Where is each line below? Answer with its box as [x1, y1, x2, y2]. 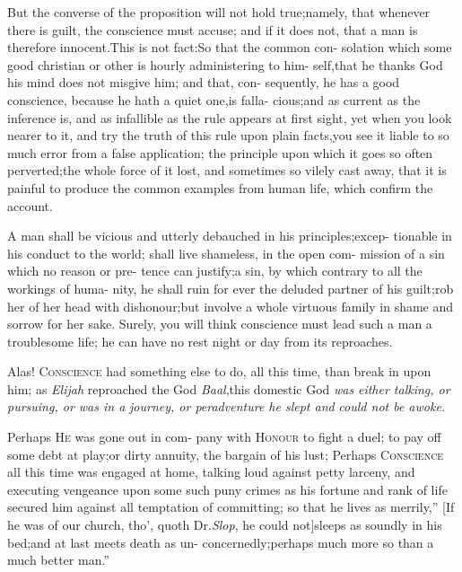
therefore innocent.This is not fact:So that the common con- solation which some [7, 38, 452, 57]
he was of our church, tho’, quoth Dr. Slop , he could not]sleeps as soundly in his [7, 515, 442, 534]
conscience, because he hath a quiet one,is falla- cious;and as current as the [7, 90, 421, 109]
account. [7, 196, 53, 215]
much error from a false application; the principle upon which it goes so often [7, 143, 433, 162]
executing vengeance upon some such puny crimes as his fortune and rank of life [7, 480, 448, 498]
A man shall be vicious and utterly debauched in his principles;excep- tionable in [7, 226, 452, 245]
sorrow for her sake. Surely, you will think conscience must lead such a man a [7, 314, 432, 333]
